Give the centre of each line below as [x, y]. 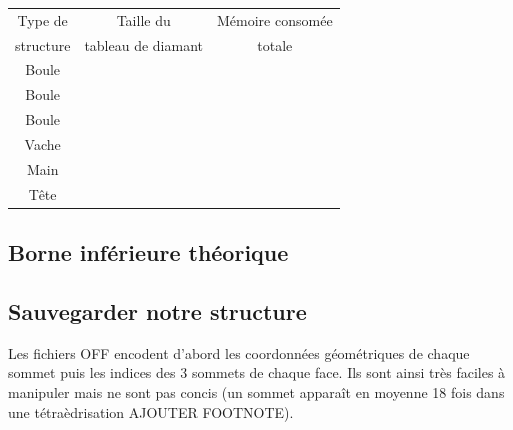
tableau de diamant [144, 44]
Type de [42, 19]
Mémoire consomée [275, 19]
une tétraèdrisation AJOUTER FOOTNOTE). [151, 411]
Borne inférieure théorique [148, 252]
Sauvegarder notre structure [157, 310]
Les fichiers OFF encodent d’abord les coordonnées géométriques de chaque [239, 352]
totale [275, 44]
